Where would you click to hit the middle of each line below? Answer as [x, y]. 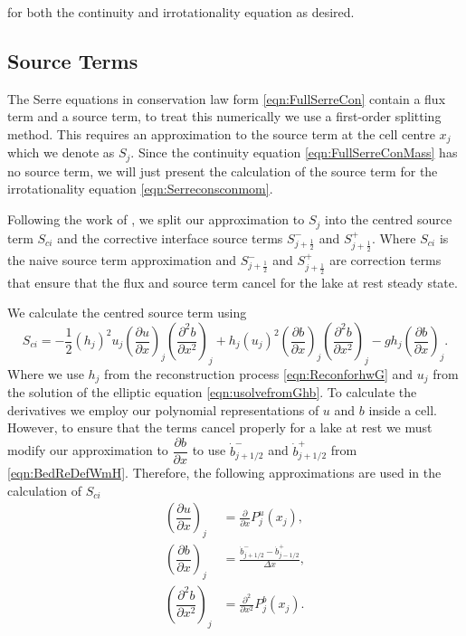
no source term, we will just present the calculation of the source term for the [223, 171]
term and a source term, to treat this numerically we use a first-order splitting [224, 116]
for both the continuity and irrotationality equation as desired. [181, 12]
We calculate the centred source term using [127, 313]
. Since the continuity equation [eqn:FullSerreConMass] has [294, 152]
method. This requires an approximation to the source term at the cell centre [221, 133]
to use [209, 450]
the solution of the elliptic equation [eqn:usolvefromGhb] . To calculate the [212, 392]
